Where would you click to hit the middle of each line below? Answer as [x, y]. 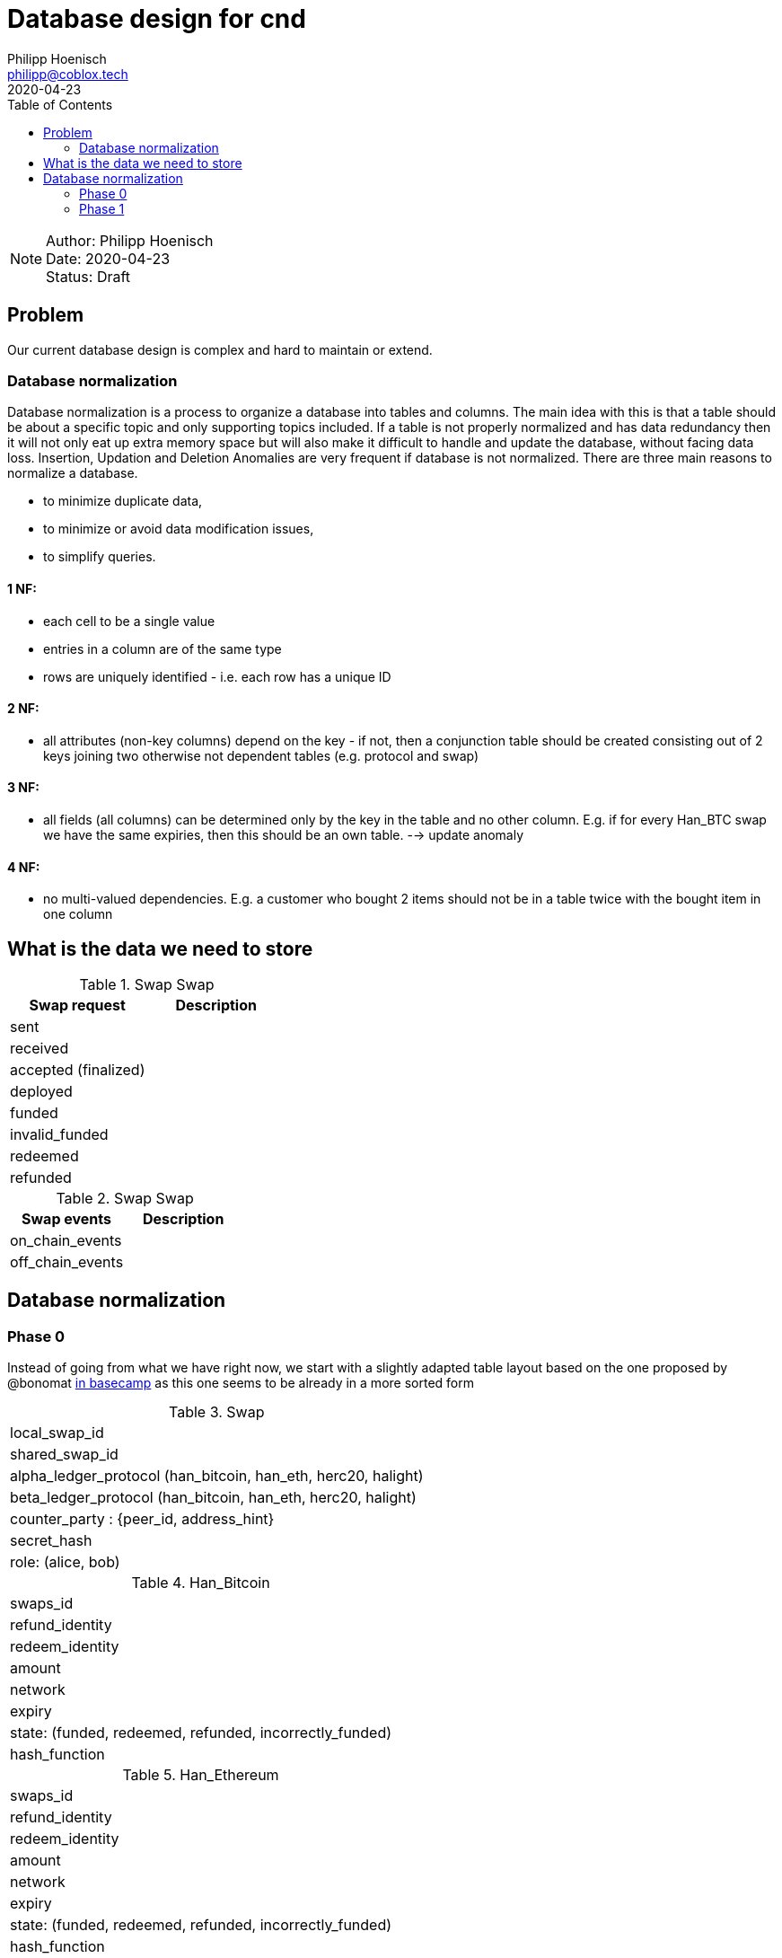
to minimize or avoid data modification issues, [179, 529]
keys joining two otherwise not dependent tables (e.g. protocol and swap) [261, 755]
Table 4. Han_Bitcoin [201, 1583]
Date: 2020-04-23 [108, 258]
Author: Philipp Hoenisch [130, 240]
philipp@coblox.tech [68, 74]
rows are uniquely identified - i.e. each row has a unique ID [217, 676]
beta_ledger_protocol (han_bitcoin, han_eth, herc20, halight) [213, 1498]
